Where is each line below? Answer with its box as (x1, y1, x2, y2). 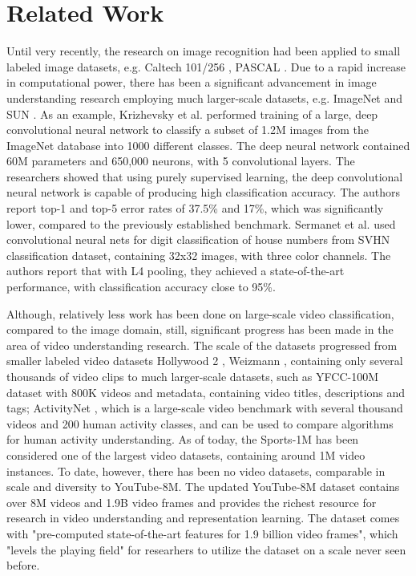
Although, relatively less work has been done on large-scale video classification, (6, 305, 394, 322)
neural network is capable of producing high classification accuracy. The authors (6, 184, 400, 201)
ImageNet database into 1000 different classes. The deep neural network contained (6, 136, 410, 153)
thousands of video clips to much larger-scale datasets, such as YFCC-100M (6, 368, 379, 384)
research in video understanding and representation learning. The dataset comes (6, 509, 400, 526)
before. (6, 557, 40, 574)
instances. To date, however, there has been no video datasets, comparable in (6, 462, 386, 479)
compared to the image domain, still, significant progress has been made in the (6, 321, 394, 338)
